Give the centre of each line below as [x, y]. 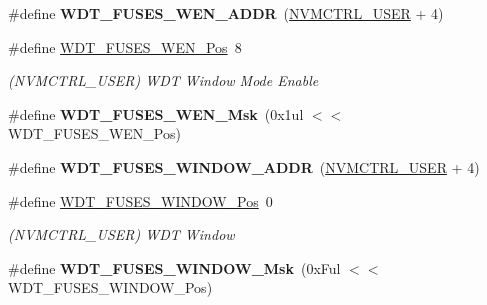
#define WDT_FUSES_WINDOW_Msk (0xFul [174, 267]
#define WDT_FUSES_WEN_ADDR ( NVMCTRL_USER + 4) [226, 13]
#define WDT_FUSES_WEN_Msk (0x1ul [156, 113]
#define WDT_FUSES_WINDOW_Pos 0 [140, 200]
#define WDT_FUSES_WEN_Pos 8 [125, 46]
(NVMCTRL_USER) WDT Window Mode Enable [163, 80]
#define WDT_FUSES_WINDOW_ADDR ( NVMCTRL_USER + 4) [244, 166]
